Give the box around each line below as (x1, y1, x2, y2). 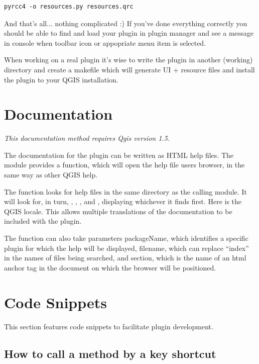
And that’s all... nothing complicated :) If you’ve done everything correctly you (4, 18, 247, 28)
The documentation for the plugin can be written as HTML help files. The (4, 149, 233, 160)
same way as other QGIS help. (4, 169, 98, 180)
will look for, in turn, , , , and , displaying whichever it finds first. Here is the (4, 196, 242, 207)
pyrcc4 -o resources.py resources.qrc (4, 3, 134, 10)
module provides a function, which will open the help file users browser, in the (4, 159, 245, 170)
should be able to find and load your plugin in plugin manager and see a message (4, 28, 254, 38)
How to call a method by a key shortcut (4, 345, 216, 361)
